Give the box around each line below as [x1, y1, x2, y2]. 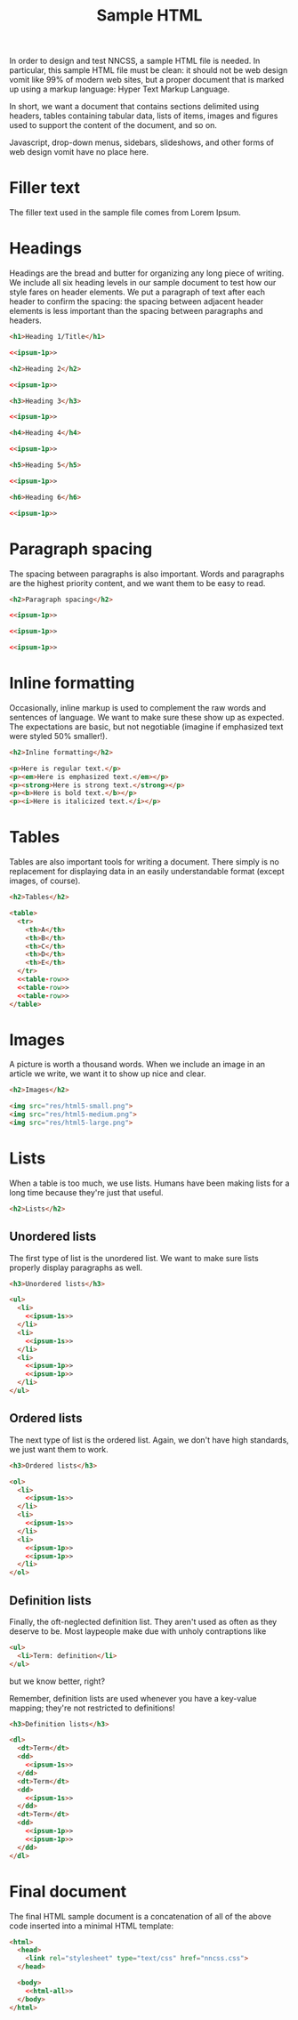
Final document [9, 1881, 127, 1902]
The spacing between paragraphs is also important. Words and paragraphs [9, 568, 285, 579]
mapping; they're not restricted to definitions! [9, 1702, 175, 1713]
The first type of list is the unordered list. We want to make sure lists [9, 1252, 260, 1263]
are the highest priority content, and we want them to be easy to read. [9, 577, 266, 588]
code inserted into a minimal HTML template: [9, 1920, 174, 1931]
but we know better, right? [9, 1676, 105, 1686]
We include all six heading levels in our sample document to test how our [9, 278, 277, 288]
